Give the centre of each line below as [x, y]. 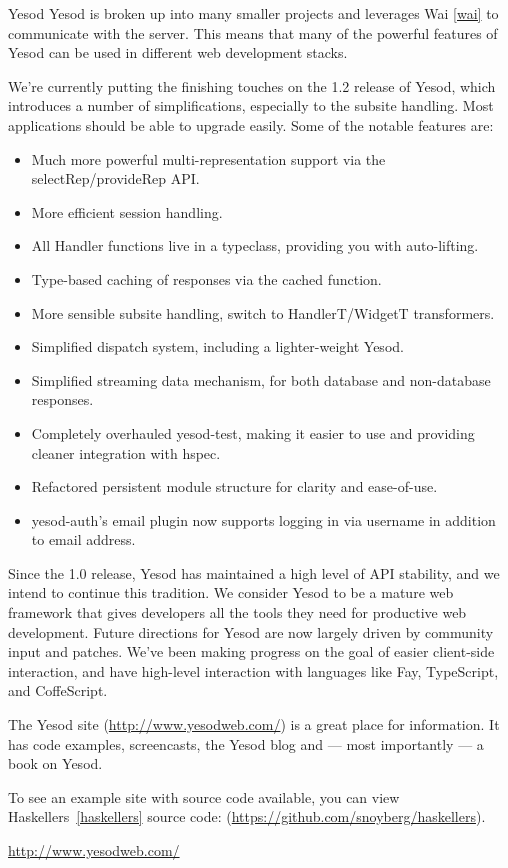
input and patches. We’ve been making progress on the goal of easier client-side [251, 651]
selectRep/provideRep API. [115, 178]
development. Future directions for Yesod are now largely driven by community [251, 631]
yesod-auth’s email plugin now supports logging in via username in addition [263, 519]
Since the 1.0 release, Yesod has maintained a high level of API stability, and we [254, 572]
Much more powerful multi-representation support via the [208, 158]
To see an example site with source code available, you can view [204, 796]
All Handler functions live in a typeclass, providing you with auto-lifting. [255, 245]
